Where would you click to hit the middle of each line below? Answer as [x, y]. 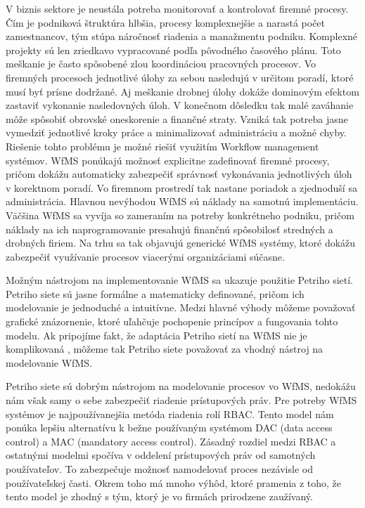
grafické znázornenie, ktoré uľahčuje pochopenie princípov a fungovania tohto [172, 321]
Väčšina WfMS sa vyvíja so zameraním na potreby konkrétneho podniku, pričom [180, 215]
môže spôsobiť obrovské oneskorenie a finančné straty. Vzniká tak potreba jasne [177, 118]
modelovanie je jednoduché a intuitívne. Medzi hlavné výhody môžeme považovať [181, 307]
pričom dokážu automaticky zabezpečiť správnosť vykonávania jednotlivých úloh [179, 174]
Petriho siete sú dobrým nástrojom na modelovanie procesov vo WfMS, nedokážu [181, 386]
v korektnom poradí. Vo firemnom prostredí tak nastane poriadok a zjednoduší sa [181, 187]
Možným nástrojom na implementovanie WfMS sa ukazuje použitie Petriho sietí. [180, 280]
